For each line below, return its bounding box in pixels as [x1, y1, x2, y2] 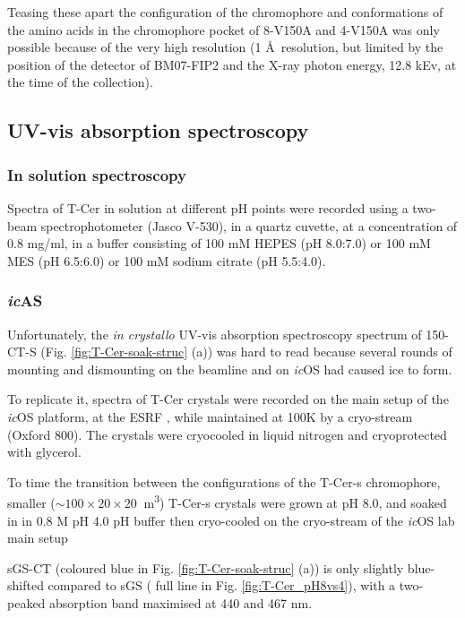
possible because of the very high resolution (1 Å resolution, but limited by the [7, 38, 443, 56]
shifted [7, 576, 44, 595]
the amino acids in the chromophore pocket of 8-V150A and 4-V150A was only [7, 20, 440, 39]
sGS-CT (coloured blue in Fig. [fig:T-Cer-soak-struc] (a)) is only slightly [7, 558, 404, 577]
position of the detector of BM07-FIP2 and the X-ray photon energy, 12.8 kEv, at [7, 55, 457, 73]
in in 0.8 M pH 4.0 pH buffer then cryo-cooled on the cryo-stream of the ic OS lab [7, 511, 455, 529]
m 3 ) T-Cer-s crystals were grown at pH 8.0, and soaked [143, 491, 447, 511]
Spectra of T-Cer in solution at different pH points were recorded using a [7, 198, 409, 217]
